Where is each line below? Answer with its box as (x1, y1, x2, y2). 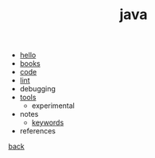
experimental (31, 101, 76, 110)
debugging (19, 84, 56, 94)
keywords (31, 118, 64, 128)
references (19, 126, 56, 136)
